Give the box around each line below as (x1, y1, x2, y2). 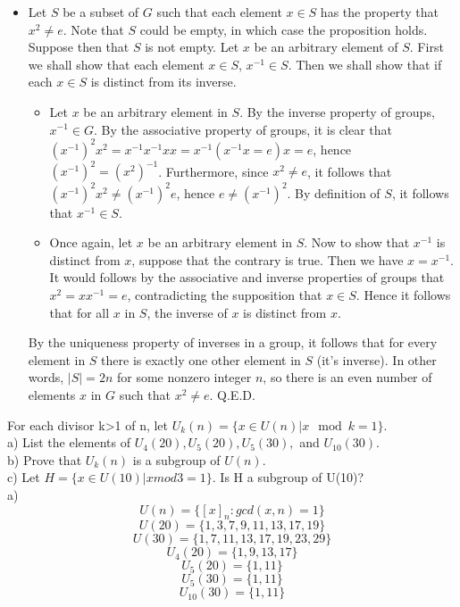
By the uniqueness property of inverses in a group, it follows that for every (28, 333, 438, 352)
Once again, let (49, 233, 133, 252)
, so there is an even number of (263, 368, 432, 387)
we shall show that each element (28, 54, 205, 73)
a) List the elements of (7, 433, 130, 452)
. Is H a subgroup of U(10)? (212, 468, 364, 486)
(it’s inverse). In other (316, 350, 437, 369)
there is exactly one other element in (101, 350, 301, 369)
